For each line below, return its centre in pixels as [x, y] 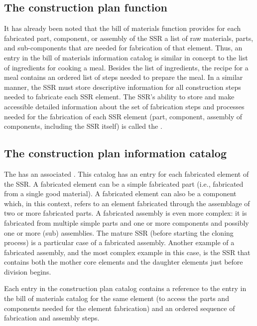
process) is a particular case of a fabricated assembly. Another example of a [119, 242]
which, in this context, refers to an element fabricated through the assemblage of [127, 203]
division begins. [28, 271]
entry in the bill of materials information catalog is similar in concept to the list [126, 57]
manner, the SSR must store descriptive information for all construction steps [123, 87]
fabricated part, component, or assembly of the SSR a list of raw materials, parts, [129, 38]
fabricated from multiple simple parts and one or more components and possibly [127, 222]
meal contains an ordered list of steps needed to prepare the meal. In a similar [124, 77]
